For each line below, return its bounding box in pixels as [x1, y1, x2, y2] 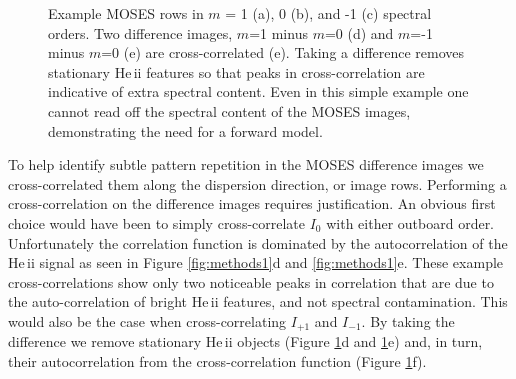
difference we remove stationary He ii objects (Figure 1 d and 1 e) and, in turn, [8, 331, 483, 352]
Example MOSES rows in [48, 3, 204, 23]
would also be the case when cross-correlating [8, 310, 287, 331]
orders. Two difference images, [48, 22, 233, 43]
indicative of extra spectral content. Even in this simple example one [48, 81, 469, 102]
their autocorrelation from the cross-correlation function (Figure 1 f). [8, 350, 427, 371]
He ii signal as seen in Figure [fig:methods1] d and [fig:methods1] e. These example [8, 252, 504, 273]
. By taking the [361, 310, 455, 331]
